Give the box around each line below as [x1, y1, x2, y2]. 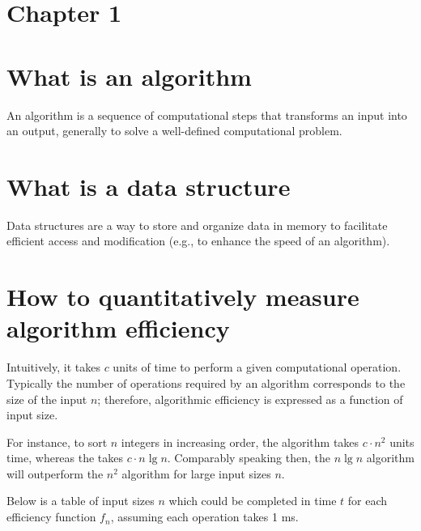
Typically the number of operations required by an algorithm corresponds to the [6, 374, 406, 391]
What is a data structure [6, 169, 291, 202]
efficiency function [6, 508, 96, 525]
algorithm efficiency [6, 312, 230, 345]
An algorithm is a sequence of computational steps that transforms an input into [6, 106, 407, 123]
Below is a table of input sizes [6, 492, 155, 509]
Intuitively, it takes [6, 359, 100, 376]
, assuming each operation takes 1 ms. [110, 508, 299, 525]
